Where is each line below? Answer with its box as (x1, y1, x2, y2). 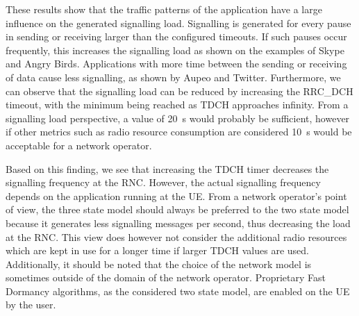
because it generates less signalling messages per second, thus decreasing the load (6, 215, 351, 230)
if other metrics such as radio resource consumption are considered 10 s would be (6, 124, 352, 139)
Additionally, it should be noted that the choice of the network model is (6, 256, 312, 271)
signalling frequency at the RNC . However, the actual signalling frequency (6, 175, 321, 190)
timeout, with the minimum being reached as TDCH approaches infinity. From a (6, 97, 349, 112)
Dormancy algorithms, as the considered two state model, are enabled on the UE (6, 283, 350, 298)
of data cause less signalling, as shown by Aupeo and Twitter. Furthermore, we (6, 69, 341, 84)
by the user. (6, 297, 56, 312)
